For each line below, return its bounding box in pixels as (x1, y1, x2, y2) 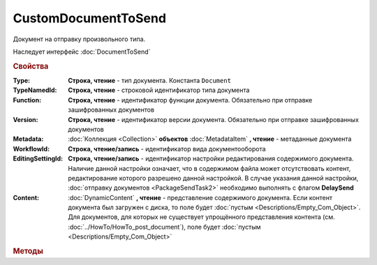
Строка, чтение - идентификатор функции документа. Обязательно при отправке (68, 96, 313, 104)
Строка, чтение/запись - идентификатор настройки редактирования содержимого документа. (68, 154, 354, 163)
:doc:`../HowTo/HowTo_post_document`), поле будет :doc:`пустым (68, 222, 261, 231)
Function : (13, 96, 42, 104)
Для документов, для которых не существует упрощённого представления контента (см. (68, 213, 335, 221)
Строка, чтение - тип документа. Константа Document (68, 76, 232, 84)
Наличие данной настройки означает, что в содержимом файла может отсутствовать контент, (68, 164, 351, 172)
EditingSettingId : (13, 154, 64, 163)
